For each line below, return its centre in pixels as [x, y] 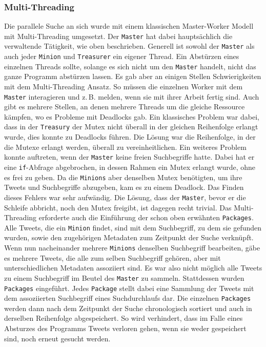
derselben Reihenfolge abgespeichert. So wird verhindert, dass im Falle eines [124, 318]
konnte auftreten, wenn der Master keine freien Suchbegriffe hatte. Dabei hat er [129, 157]
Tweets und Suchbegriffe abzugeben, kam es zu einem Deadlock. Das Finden [124, 187]
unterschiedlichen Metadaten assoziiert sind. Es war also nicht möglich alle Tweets [133, 268]
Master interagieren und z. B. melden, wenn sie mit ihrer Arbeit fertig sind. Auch [132, 96]
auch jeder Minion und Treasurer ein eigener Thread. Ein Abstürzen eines [122, 56]
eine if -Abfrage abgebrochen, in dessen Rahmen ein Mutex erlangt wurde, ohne [130, 167]
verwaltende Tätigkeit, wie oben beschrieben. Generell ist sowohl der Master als [129, 46]
